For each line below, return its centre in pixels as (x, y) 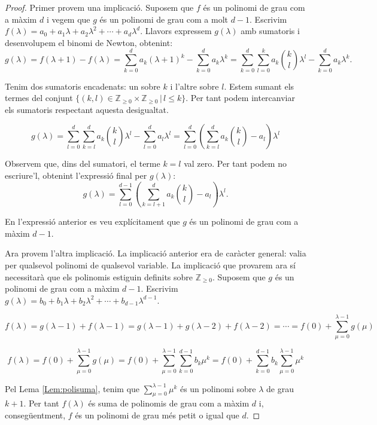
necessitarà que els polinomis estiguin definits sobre (99, 276)
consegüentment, (35, 415)
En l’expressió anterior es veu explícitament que (92, 221)
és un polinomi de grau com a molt (164, 19)
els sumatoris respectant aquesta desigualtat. (87, 109)
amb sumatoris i (270, 31)
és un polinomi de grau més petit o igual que (157, 415)
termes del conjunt (39, 98)
